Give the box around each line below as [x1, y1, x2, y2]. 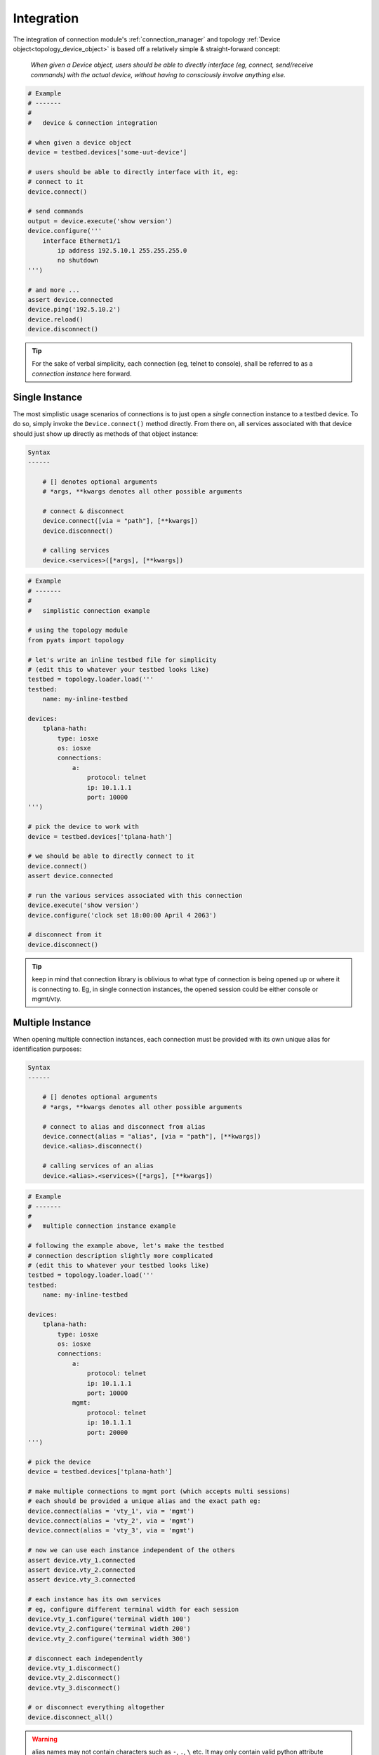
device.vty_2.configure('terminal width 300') [27, 1634, 191, 1643]
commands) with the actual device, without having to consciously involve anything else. [30, 70, 286, 79]
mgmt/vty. [32, 995, 62, 1003]
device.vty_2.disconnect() [27, 1674, 121, 1682]
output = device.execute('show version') [27, 217, 173, 225]
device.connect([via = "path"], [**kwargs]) [42, 517, 199, 525]
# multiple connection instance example [27, 1222, 176, 1230]
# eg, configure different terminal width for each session [27, 1605, 239, 1613]
